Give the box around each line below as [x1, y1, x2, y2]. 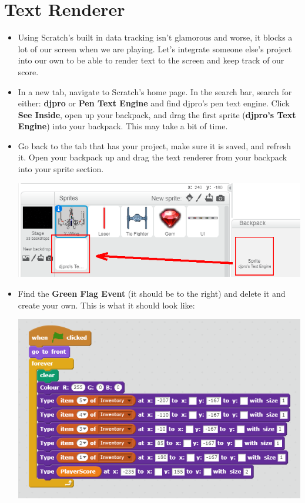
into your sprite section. [18, 163, 104, 175]
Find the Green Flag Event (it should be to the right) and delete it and [18, 287, 286, 300]
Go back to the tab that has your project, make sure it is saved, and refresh [18, 139, 291, 152]
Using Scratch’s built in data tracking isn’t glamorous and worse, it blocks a [18, 31, 293, 43]
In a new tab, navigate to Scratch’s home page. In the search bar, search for [18, 85, 292, 98]
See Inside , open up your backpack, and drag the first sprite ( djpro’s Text [18, 108, 296, 120]
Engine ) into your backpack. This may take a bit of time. [18, 120, 228, 132]
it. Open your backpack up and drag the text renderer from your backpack [18, 151, 287, 163]
